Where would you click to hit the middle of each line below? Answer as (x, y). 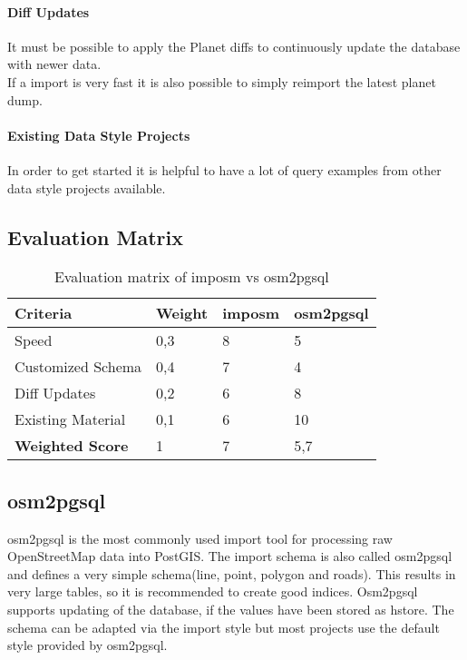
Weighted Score (72, 446)
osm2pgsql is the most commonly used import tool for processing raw (200, 538)
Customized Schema (78, 367)
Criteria (44, 313)
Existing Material (70, 419)
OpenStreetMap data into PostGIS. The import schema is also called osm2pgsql (230, 556)
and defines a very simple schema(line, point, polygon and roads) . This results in (232, 573)
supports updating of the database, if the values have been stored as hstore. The (231, 609)
